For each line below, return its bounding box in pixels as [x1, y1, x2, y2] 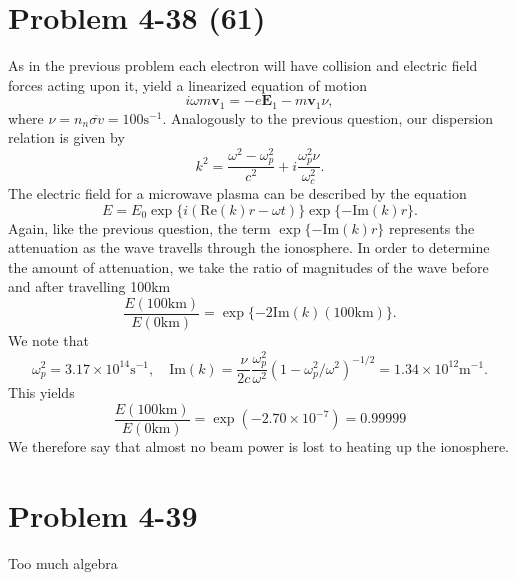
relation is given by [8, 127, 125, 148]
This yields [8, 382, 75, 403]
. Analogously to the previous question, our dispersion [162, 107, 494, 128]
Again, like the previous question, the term [8, 217, 271, 238]
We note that [8, 330, 89, 350]
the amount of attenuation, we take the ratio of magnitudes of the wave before [8, 256, 489, 277]
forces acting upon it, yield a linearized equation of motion [8, 74, 368, 95]
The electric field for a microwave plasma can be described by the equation [8, 182, 467, 203]
